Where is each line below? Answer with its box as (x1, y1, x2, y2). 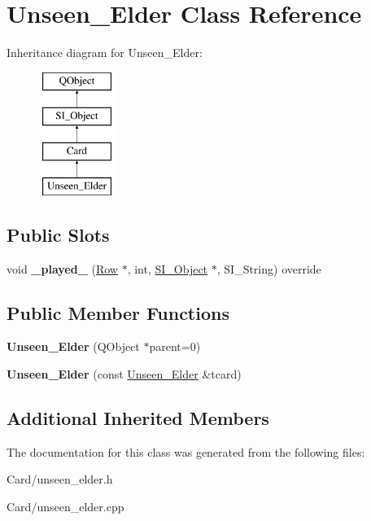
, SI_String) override (216, 260, 321, 277)
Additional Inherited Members (7, 405, 269, 431)
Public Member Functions (7, 300, 229, 325)
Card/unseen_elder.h (7, 471, 113, 488)
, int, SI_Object (127, 260, 208, 277)
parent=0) (149, 338, 201, 355)
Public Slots (7, 221, 110, 247)
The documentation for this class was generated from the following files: (7, 443, 365, 460)
